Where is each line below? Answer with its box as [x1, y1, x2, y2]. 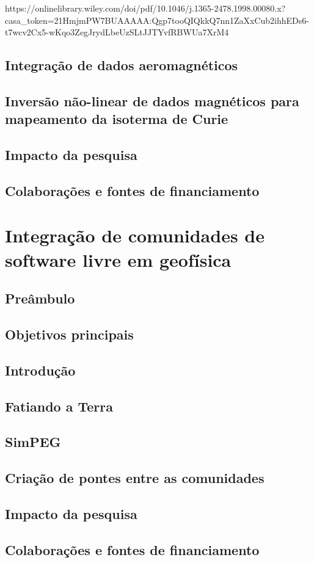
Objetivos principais [5, 325, 134, 344]
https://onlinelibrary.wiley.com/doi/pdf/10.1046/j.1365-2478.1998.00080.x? [5, 2, 286, 14]
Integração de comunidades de [5, 223, 265, 248]
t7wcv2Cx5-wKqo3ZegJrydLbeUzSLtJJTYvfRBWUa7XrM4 [5, 26, 229, 38]
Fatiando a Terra [5, 396, 113, 415]
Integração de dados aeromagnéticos [5, 56, 238, 74]
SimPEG [5, 432, 61, 451]
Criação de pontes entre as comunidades [5, 468, 265, 487]
